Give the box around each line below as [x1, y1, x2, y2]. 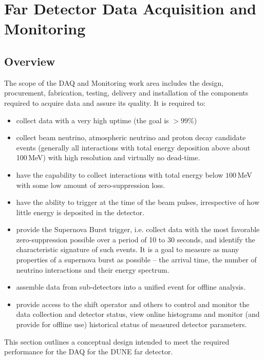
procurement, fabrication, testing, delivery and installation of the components [4, 87, 249, 98]
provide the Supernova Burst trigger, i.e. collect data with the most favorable [16, 224, 260, 235]
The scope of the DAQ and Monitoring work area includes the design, [4, 77, 224, 88]
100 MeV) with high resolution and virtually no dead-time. [16, 152, 200, 163]
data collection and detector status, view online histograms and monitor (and [16, 309, 260, 319]
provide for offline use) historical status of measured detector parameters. [16, 319, 247, 330]
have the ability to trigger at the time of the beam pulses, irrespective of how [16, 197, 260, 207]
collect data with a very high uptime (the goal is [16, 115, 169, 125]
